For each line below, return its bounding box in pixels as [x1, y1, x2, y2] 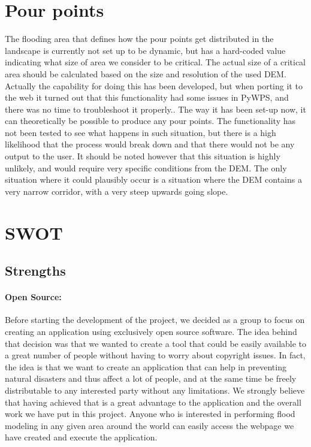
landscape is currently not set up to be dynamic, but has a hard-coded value [5, 44, 286, 56]
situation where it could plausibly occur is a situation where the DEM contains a [5, 173, 302, 186]
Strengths [5, 261, 66, 280]
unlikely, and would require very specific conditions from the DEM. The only [5, 161, 287, 174]
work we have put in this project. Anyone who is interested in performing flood [5, 407, 295, 420]
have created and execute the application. [5, 431, 158, 443]
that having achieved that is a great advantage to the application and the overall [5, 395, 301, 408]
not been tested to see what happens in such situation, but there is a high [5, 126, 276, 138]
